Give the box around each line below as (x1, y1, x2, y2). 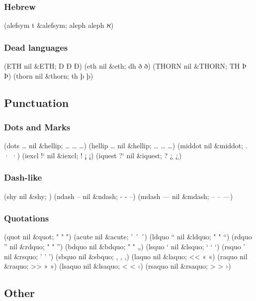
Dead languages (4, 41, 68, 53)
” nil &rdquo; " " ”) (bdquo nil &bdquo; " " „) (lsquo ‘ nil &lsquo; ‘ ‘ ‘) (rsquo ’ (4, 241, 246, 252)
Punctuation (4, 95, 69, 110)
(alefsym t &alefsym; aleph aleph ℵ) (4, 20, 114, 30)
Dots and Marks (4, 120, 71, 133)
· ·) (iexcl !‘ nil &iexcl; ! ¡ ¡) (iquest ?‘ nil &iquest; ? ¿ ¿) (4, 150, 182, 160)
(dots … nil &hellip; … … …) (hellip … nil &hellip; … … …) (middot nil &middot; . (4, 140, 248, 151)
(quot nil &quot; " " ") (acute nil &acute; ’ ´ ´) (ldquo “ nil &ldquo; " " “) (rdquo (4, 231, 252, 242)
